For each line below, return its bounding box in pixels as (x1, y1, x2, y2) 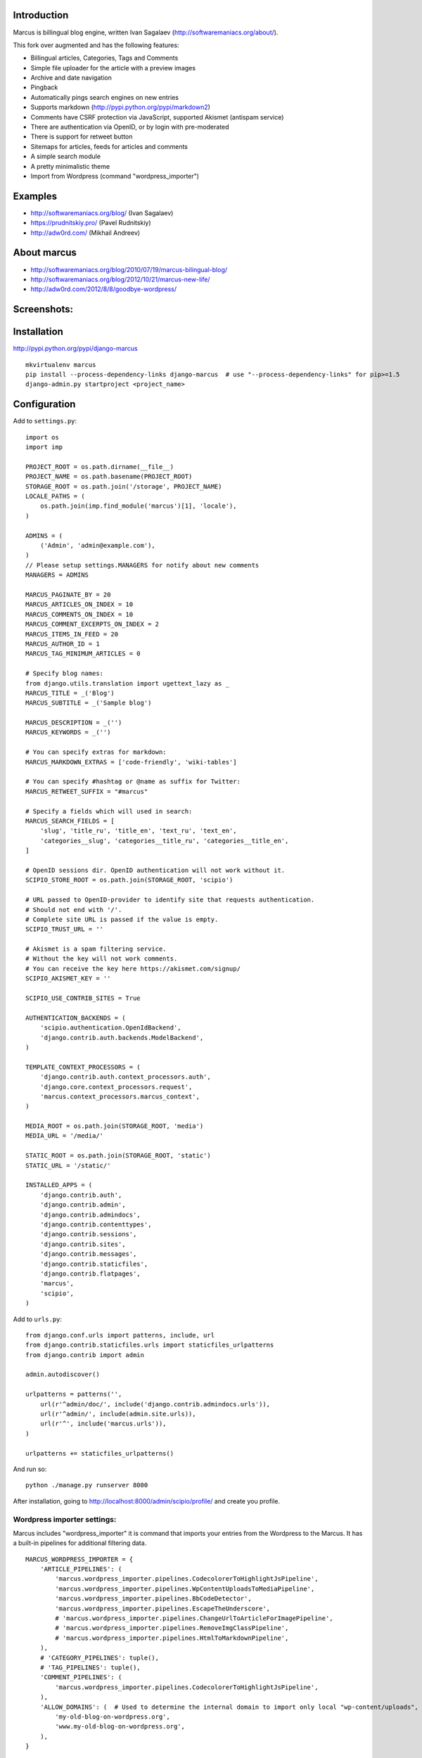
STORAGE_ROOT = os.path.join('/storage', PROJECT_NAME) (25, 482, 222, 490)
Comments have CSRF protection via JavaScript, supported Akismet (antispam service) (30, 113, 284, 121)
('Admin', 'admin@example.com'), (39, 541, 156, 550)
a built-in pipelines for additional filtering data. (13, 1539, 147, 1547)
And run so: (13, 1465, 47, 1473)
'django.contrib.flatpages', (39, 1269, 141, 1278)
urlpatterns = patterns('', (25, 1390, 122, 1399)
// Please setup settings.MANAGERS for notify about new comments (25, 561, 260, 569)
